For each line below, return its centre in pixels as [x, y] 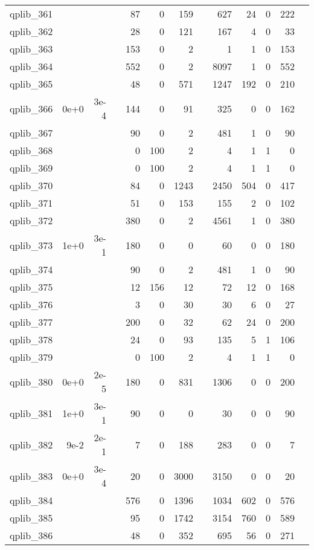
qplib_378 [31, 339]
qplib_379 [31, 357]
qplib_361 [31, 14]
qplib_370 [31, 185]
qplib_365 [31, 84]
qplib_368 [31, 150]
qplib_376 [31, 304]
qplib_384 [31, 500]
